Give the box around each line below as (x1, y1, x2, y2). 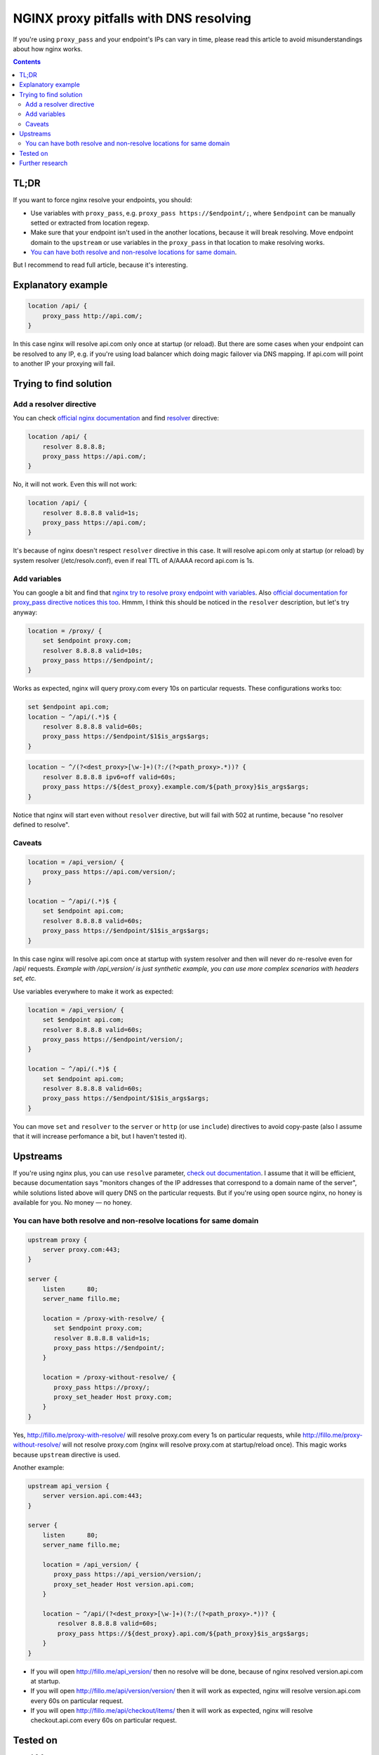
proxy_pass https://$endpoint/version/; (42, 1035, 184, 1043)
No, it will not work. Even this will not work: (13, 480, 137, 489)
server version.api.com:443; (42, 1492, 143, 1500)
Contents (13, 58, 41, 66)
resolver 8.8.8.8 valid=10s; (42, 647, 143, 654)
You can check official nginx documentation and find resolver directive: (13, 414, 219, 423)
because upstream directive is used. (13, 1450, 121, 1459)
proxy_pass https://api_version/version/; (53, 1570, 202, 1579)
